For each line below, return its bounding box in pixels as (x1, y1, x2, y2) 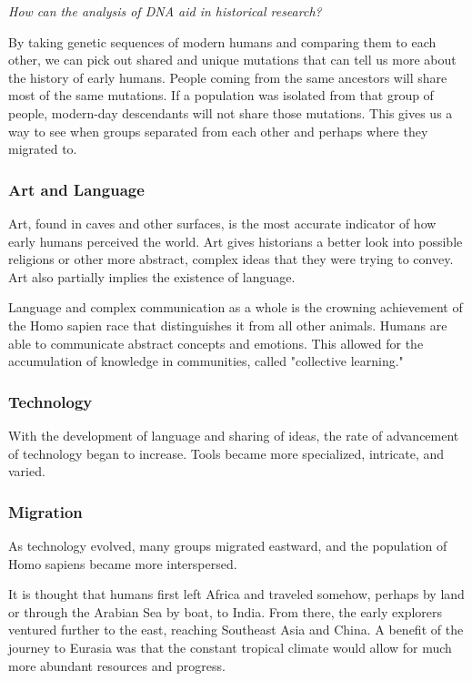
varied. (8, 462, 45, 481)
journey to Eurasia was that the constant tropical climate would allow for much (8, 637, 452, 656)
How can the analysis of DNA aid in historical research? (8, 2, 322, 20)
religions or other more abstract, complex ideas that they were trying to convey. (8, 249, 454, 269)
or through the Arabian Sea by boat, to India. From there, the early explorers (8, 602, 443, 621)
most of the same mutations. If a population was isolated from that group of (8, 86, 434, 105)
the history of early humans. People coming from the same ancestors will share (8, 67, 447, 86)
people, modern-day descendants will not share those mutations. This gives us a (8, 103, 453, 122)
